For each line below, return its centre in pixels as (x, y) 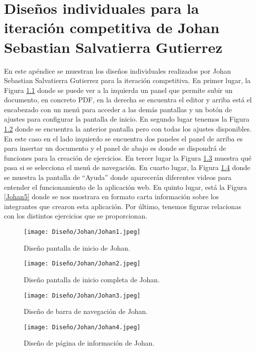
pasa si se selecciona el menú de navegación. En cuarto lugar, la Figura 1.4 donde (127, 167)
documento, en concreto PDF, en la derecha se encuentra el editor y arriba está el (128, 100)
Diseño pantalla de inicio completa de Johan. (92, 279)
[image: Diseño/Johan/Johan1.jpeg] (82, 232)
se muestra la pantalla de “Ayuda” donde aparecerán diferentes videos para (118, 177)
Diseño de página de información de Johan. (89, 343)
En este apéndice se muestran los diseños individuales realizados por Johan (118, 70)
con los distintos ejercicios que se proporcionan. (76, 216)
